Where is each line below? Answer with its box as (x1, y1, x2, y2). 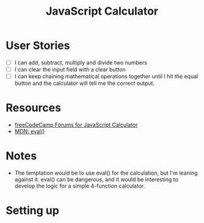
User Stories (5, 38, 70, 53)
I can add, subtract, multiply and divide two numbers (14, 59, 148, 66)
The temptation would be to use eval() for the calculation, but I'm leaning (14, 169, 198, 177)
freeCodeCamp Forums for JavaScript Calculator (14, 121, 138, 129)
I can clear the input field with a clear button (14, 66, 126, 73)
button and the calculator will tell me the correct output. (14, 79, 155, 87)
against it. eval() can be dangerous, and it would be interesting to (14, 176, 178, 183)
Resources (5, 101, 62, 115)
